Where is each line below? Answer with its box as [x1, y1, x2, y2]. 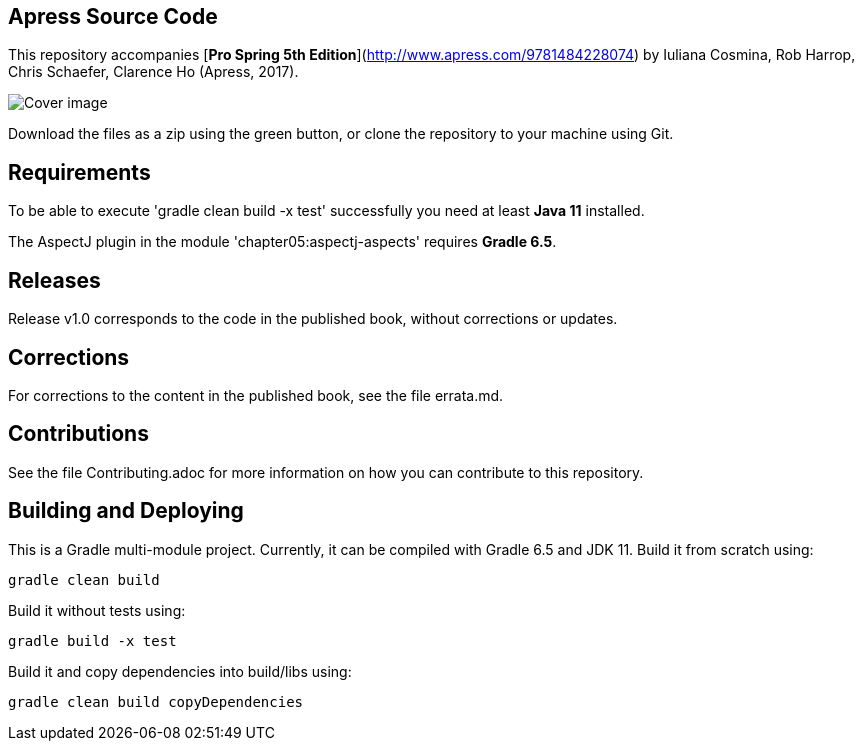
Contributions [8, 421, 149, 447]
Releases [8, 267, 101, 293]
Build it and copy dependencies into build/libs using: [8, 662, 352, 680]
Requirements [8, 159, 151, 185]
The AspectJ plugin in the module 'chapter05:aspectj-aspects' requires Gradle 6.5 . [8, 233, 557, 251]
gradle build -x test [8, 632, 177, 649]
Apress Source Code [8, 4, 218, 29]
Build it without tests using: [8, 601, 186, 619]
